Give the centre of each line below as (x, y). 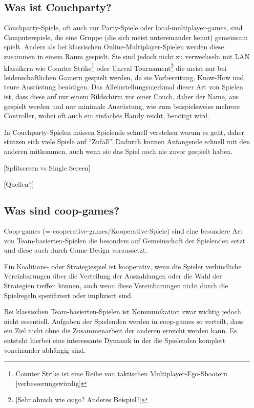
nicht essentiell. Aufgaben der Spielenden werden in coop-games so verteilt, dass (124, 321)
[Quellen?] (19, 184)
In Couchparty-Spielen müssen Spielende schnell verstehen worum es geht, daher (124, 132)
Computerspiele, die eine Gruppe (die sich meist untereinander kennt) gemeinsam (126, 37)
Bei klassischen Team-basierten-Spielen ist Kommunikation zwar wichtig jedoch (123, 311)
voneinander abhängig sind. (45, 350)
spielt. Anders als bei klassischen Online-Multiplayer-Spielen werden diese (114, 47)
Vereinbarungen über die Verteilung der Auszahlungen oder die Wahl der (113, 276)
